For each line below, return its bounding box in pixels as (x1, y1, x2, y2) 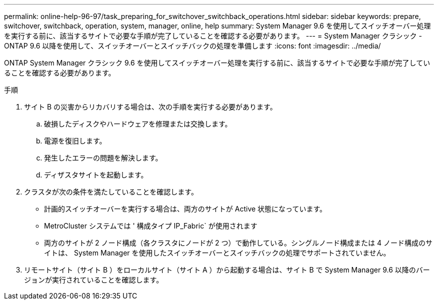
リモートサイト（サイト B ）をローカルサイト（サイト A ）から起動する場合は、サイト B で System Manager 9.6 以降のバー (24, 265, 430, 274)
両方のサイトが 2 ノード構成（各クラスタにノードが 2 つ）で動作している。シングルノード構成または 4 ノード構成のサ (44, 238, 433, 247)
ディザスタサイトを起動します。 (44, 170, 148, 179)
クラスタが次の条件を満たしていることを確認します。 (24, 187, 198, 196)
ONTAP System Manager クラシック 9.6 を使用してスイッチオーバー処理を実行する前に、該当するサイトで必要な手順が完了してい (4, 58, 430, 67)
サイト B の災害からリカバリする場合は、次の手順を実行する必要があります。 (24, 102, 277, 111)
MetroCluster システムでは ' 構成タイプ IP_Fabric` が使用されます (44, 221, 257, 230)
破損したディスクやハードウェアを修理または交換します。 (44, 119, 232, 128)
